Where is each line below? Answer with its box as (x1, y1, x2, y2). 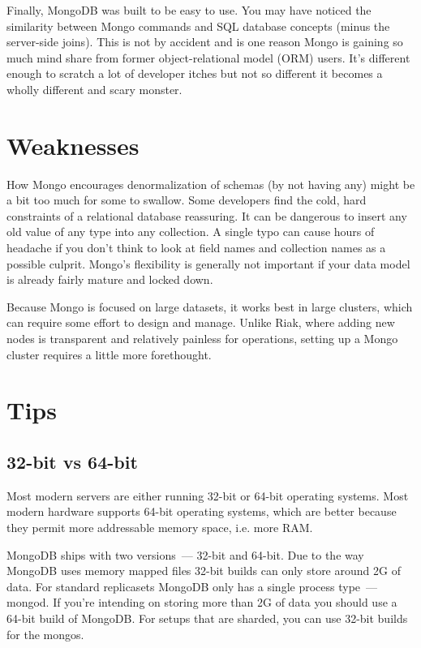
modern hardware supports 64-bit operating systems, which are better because (6, 503, 397, 520)
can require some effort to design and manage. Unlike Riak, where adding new (6, 314, 395, 331)
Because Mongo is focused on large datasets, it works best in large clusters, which (6, 298, 413, 315)
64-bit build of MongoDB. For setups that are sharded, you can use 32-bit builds (6, 609, 408, 626)
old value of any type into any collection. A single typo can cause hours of (6, 223, 375, 240)
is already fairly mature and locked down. (6, 271, 213, 288)
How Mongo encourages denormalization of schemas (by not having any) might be (6, 175, 415, 192)
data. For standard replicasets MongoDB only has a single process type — (6, 577, 378, 594)
